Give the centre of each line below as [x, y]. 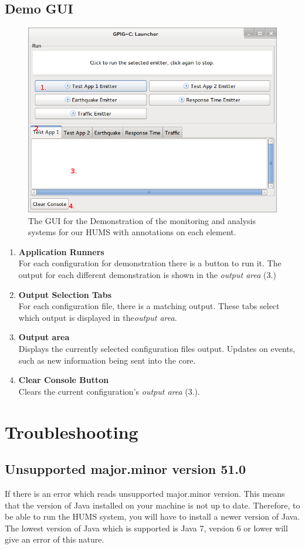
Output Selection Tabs [65, 294]
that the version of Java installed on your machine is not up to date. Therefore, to [152, 505]
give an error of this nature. [55, 539]
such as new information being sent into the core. [107, 360]
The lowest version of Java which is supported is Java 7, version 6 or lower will [146, 528]
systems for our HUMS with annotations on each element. [132, 232]
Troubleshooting [72, 431]
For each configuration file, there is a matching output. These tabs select [149, 306]
